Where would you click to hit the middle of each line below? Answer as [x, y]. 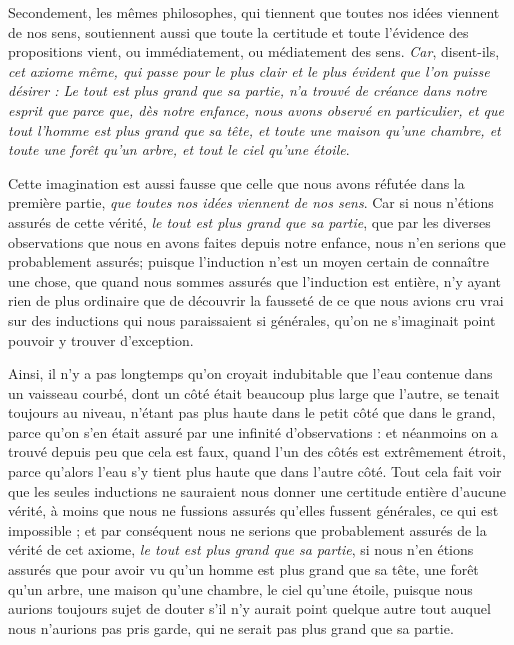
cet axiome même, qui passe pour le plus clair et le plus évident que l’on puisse [249, 70]
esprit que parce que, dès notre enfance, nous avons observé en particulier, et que [256, 109]
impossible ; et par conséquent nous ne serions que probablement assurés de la [247, 529]
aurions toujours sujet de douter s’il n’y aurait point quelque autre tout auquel [249, 608]
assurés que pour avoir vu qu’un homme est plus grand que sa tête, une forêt [243, 569]
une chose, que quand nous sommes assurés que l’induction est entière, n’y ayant [254, 280]
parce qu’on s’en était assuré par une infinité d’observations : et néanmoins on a [253, 431]
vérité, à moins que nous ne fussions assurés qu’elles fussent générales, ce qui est [253, 510]
